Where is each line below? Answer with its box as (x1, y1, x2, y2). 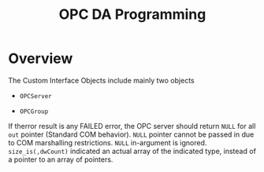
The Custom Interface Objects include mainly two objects (8, 75, 195, 85)
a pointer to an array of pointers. (8, 155, 113, 164)
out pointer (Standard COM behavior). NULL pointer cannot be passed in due (8, 130, 255, 139)
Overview (8, 49, 73, 68)
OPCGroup (19, 108, 49, 115)
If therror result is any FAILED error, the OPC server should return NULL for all (8, 121, 256, 130)
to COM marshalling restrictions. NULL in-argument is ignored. (8, 137, 207, 147)
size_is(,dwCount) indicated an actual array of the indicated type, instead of (8, 146, 256, 156)
